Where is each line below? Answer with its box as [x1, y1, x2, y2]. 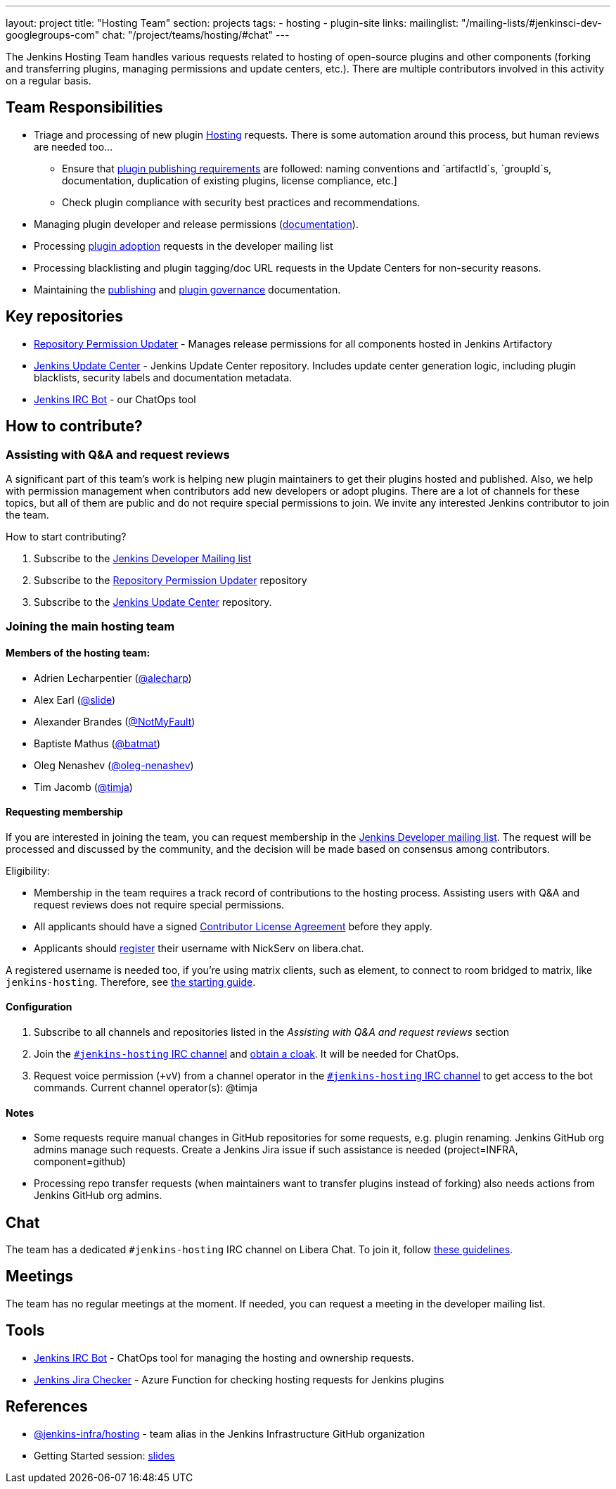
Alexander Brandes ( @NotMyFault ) [34, 715, 195, 728]
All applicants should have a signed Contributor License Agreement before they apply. [34, 920, 432, 932]
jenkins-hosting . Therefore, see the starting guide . [6, 975, 256, 988]
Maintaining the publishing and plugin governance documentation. [34, 283, 341, 296]
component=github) [34, 1155, 126, 1168]
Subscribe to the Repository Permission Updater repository [34, 574, 307, 586]
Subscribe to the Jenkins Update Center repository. [34, 595, 272, 608]
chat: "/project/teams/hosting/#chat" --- [102, 29, 290, 41]
